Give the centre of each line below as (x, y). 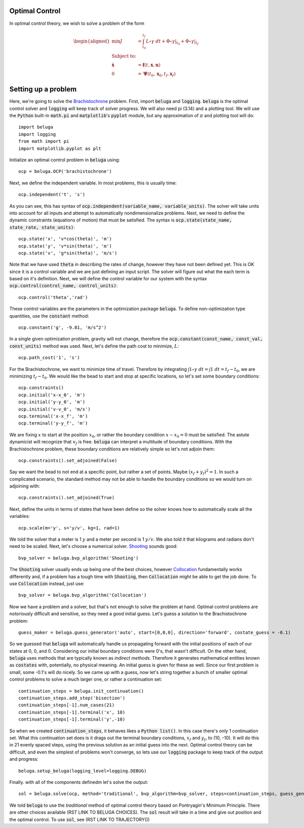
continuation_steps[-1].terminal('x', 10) (72, 712)
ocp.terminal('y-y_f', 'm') (53, 423)
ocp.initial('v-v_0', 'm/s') (54, 409)
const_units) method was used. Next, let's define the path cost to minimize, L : (94, 346)
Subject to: (124, 56)
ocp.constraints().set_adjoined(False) (68, 460)
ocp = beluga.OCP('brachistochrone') (65, 172)
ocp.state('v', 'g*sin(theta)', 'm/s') (68, 253)
